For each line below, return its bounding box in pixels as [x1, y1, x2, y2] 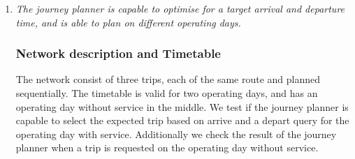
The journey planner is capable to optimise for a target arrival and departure [15, 1, 345, 15]
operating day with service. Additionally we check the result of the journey [15, 126, 337, 141]
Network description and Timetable [15, 45, 221, 62]
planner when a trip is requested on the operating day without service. [15, 140, 319, 155]
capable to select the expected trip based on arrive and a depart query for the [15, 113, 349, 128]
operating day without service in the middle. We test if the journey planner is [15, 99, 349, 114]
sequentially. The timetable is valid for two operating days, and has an [15, 86, 318, 100]
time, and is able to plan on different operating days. [15, 15, 241, 29]
